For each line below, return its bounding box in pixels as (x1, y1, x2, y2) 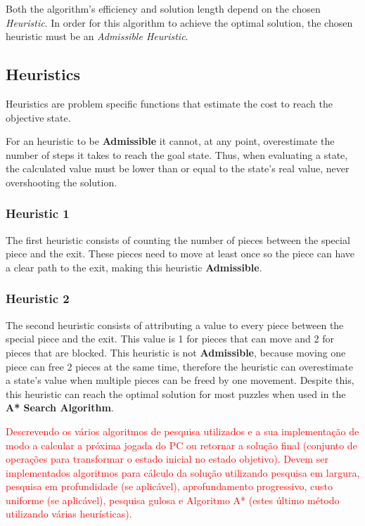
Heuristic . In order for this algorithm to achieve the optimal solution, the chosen (6, 15, 353, 30)
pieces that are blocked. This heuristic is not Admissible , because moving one (6, 345, 346, 359)
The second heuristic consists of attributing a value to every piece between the (6, 317, 344, 332)
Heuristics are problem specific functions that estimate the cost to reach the (6, 96, 333, 110)
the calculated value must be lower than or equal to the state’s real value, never (6, 161, 350, 176)
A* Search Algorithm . (6, 400, 114, 415)
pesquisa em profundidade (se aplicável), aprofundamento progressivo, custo (6, 479, 333, 494)
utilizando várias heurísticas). (6, 506, 132, 521)
